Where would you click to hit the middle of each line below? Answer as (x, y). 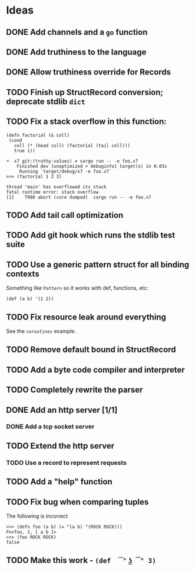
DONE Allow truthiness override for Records (89, 72)
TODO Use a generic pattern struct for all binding (98, 264)
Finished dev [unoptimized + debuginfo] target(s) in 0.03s (92, 166)
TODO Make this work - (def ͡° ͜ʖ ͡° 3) (81, 561)
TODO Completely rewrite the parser (75, 390)
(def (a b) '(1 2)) (30, 299)
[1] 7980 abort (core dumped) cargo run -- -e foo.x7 (79, 197)
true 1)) (24, 151)
